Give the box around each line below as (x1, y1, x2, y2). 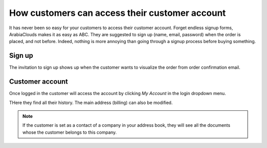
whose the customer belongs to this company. (22, 129, 117, 135)
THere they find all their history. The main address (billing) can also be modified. (9, 99, 173, 105)
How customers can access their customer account (9, 7, 226, 18)
